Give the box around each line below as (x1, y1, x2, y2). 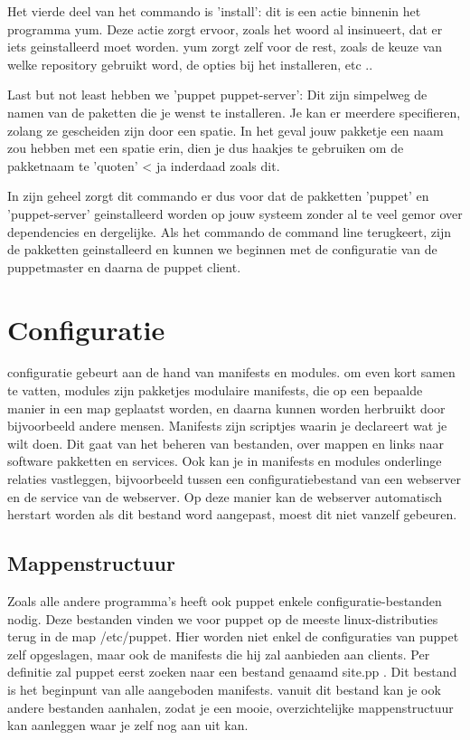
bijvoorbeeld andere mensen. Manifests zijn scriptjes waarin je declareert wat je (7, 416, 447, 435)
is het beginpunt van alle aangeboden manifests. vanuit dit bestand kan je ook (7, 679, 441, 698)
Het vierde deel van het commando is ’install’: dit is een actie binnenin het (7, 2, 421, 20)
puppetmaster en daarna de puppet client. (7, 257, 241, 276)
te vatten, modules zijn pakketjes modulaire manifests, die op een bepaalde (7, 381, 423, 400)
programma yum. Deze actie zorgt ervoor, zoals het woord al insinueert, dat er (7, 19, 443, 38)
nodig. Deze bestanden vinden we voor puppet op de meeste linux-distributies (7, 609, 438, 628)
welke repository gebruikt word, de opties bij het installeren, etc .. (7, 54, 373, 73)
